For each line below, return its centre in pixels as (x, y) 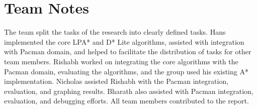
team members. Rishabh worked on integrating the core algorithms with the (121, 61)
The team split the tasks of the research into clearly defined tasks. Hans (115, 32)
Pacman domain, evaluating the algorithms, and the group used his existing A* (126, 71)
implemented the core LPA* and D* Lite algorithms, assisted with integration (124, 41)
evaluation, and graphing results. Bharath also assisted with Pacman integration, (129, 91)
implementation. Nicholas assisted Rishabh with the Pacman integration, (116, 81)
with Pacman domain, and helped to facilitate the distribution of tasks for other (128, 51)
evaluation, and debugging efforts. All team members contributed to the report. (126, 101)
